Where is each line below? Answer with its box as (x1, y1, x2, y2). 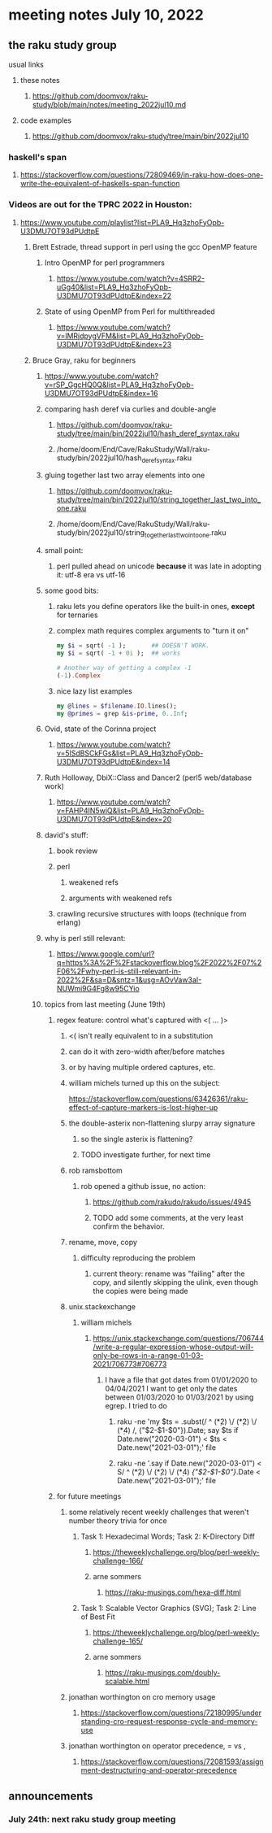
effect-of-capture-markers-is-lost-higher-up (68, 1103, 218, 1112)
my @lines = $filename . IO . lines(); (56, 702, 177, 710)
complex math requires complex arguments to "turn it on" (56, 626, 249, 636)
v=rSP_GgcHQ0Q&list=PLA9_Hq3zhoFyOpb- (44, 380, 195, 390)
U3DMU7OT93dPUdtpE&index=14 (56, 757, 171, 767)
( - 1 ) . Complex (56, 671, 101, 680)
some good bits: (44, 586, 99, 595)
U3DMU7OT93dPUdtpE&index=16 (44, 388, 158, 398)
